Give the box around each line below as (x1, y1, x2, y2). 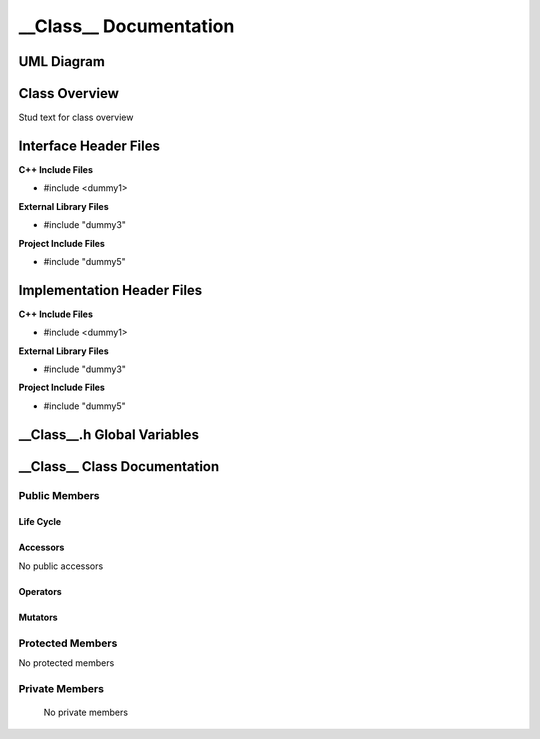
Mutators (18, 611, 59, 623)
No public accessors (18, 560, 104, 572)
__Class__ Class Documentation (18, 458, 220, 475)
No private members (43, 706, 129, 718)
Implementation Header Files (18, 281, 203, 299)
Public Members (18, 488, 100, 502)
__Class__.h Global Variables (18, 426, 200, 443)
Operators (18, 585, 62, 597)
